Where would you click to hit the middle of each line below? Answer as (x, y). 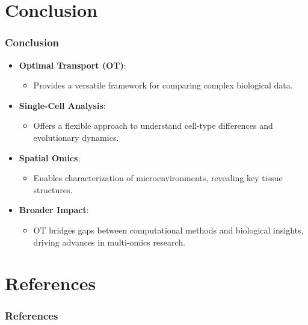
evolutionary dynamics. (76, 137)
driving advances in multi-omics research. (109, 242)
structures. (53, 189)
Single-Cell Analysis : (62, 105)
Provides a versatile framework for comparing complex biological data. (163, 85)
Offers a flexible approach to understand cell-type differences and (153, 125)
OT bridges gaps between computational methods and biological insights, (168, 230)
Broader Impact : (54, 210)
